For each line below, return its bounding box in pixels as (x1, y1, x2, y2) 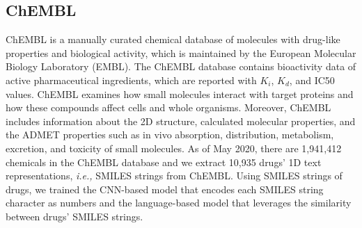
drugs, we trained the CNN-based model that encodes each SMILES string (6, 181, 324, 196)
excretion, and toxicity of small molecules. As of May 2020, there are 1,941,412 (6, 140, 342, 155)
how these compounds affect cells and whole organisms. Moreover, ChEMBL (6, 100, 331, 115)
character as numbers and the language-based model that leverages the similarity (6, 195, 352, 210)
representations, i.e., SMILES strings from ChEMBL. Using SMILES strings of (6, 168, 343, 183)
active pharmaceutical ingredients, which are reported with (6, 72, 257, 87)
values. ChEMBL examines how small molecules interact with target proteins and (6, 86, 354, 101)
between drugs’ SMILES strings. (6, 209, 143, 223)
